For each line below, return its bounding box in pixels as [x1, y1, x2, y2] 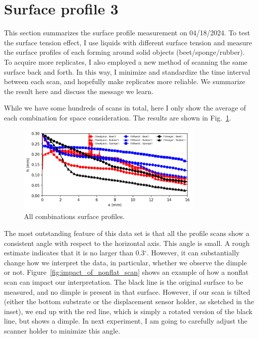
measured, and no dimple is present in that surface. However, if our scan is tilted [4, 286, 251, 297]
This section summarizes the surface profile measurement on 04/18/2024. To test [4, 27, 250, 38]
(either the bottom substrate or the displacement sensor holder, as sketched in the [4, 296, 254, 307]
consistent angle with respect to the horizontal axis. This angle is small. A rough [4, 237, 250, 248]
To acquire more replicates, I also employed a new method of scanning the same [4, 56, 248, 67]
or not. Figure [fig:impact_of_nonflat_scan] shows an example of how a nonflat [4, 267, 249, 277]
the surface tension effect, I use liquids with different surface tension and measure [4, 37, 252, 47]
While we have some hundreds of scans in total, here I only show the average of [4, 103, 246, 113]
